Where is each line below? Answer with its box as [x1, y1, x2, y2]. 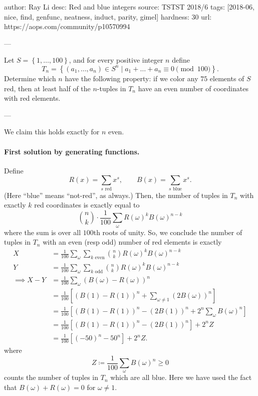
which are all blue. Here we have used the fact [110, 372, 252, 382]
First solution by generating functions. [4, 146, 140, 156]
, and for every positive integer [69, 55, 163, 65]
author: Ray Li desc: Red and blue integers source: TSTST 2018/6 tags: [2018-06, [4, 2, 254, 12]
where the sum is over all [4, 227, 81, 237]
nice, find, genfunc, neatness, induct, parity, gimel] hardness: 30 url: [4, 11, 212, 22]
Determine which [4, 73, 56, 83]
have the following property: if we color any [65, 73, 198, 83]
